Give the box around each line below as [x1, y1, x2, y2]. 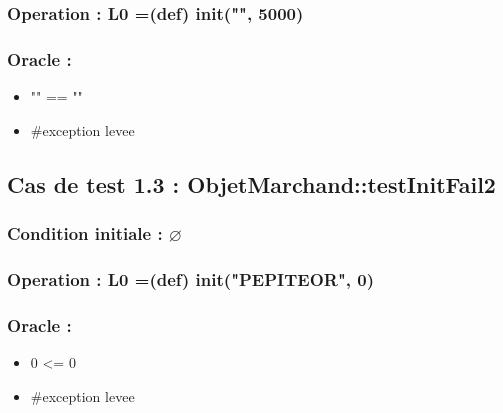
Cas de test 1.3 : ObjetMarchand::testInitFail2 [7, 168, 496, 199]
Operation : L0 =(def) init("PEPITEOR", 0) [7, 266, 375, 291]
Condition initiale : [7, 220, 163, 245]
